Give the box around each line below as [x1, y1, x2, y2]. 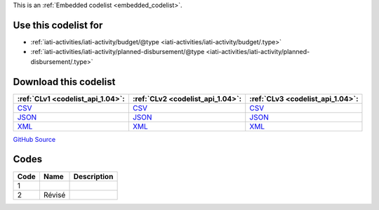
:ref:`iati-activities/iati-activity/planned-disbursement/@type [30, 48, 205, 56]
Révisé [43, 190, 66, 199]
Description [73, 171, 114, 181]
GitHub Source [13, 135, 56, 143]
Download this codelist [13, 76, 116, 88]
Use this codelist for [13, 19, 103, 31]
